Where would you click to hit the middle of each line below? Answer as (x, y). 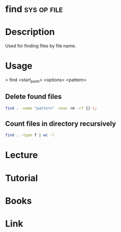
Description (30, 32)
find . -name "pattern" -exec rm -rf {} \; (51, 108)
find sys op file (34, 9)
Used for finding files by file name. (41, 46)
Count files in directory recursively (61, 123)
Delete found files (33, 97)
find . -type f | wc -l (30, 135)
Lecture (22, 155)
